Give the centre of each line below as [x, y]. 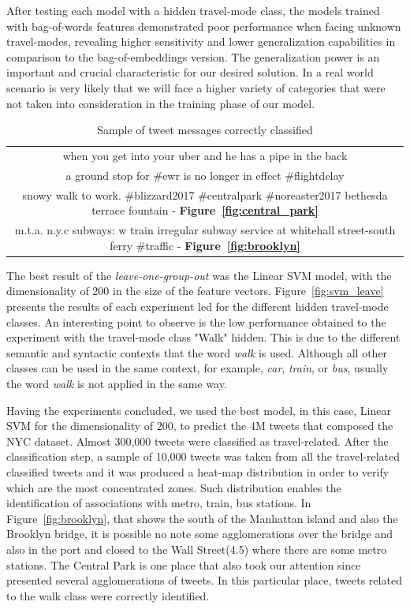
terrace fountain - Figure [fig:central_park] [205, 210]
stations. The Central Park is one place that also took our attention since [184, 564]
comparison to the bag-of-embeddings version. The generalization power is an [193, 56]
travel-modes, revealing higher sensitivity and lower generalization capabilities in [201, 41]
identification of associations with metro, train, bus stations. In [159, 503]
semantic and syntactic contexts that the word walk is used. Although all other [197, 352]
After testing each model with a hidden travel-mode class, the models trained [193, 10]
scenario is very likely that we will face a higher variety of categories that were [196, 87]
